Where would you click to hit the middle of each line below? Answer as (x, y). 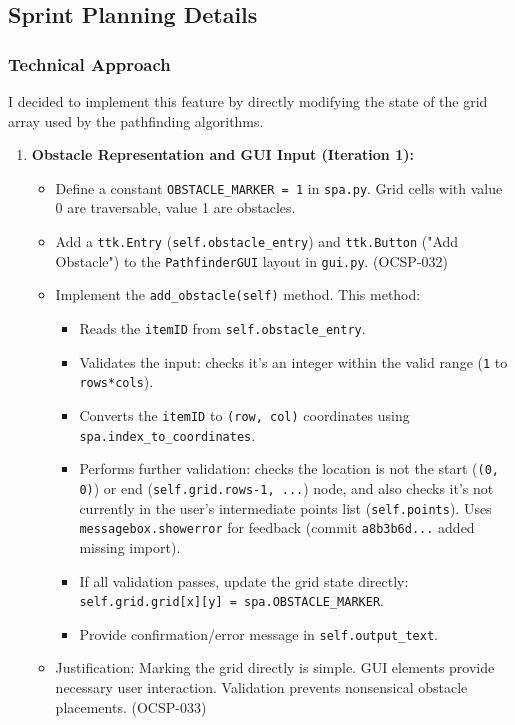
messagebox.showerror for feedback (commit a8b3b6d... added (277, 527)
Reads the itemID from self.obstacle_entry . (222, 328)
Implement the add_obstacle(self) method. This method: (238, 294)
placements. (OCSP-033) (131, 706)
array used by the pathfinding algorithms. (136, 120)
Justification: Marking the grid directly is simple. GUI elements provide (275, 667)
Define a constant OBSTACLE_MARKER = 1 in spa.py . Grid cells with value (279, 187)
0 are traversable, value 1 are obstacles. (175, 207)
